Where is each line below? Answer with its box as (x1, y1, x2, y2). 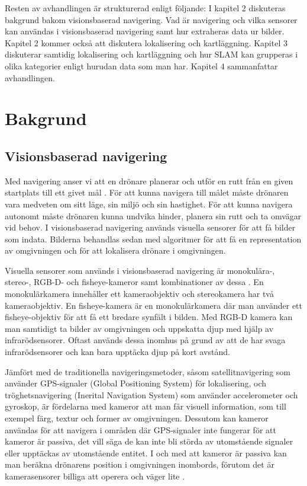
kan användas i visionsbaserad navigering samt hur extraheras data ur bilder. (5, 25, 285, 37)
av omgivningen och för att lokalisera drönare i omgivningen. (5, 244, 226, 257)
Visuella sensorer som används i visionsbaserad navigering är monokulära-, (5, 264, 275, 276)
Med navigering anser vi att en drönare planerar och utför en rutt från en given (5, 174, 293, 187)
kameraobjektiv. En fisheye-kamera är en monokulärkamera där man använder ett (5, 299, 303, 311)
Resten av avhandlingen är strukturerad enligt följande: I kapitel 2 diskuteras (5, 2, 286, 14)
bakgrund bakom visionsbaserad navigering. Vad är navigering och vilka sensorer (5, 13, 298, 25)
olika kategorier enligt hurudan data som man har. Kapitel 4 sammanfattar (5, 59, 278, 72)
